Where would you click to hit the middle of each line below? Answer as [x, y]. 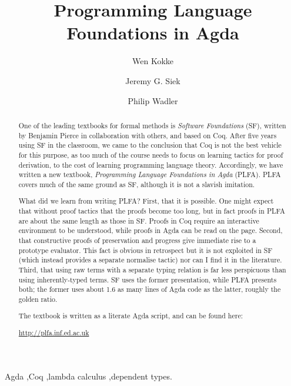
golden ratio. [38, 299]
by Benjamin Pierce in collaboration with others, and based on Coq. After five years [148, 135]
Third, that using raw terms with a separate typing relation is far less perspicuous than [152, 269]
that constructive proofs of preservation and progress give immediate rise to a [137, 240]
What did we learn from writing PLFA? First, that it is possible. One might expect [146, 201]
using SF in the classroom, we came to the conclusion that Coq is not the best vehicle [150, 145]
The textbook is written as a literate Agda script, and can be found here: [131, 316]
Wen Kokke [153, 61]
